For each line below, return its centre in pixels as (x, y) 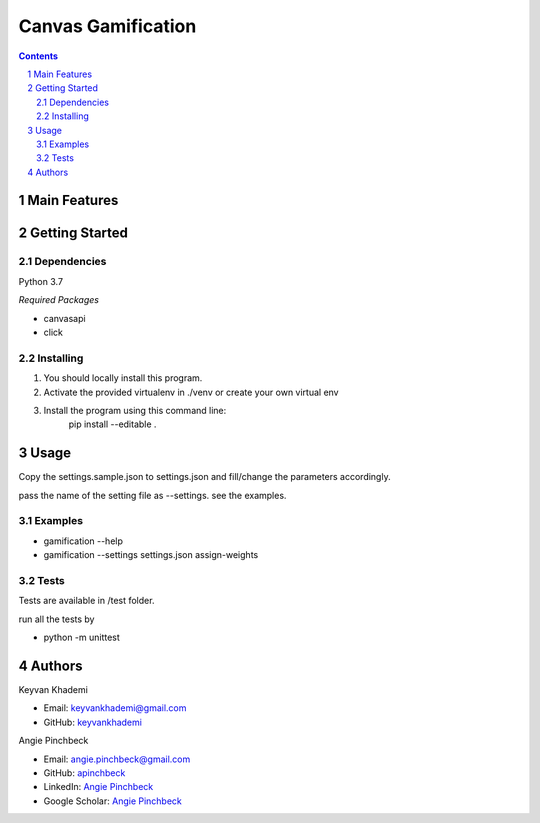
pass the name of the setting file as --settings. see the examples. (152, 495)
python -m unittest (81, 637)
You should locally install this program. (123, 378)
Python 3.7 (41, 281)
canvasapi (64, 318)
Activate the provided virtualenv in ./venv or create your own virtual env (191, 392)
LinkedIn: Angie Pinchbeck (98, 787)
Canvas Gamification (107, 26)
